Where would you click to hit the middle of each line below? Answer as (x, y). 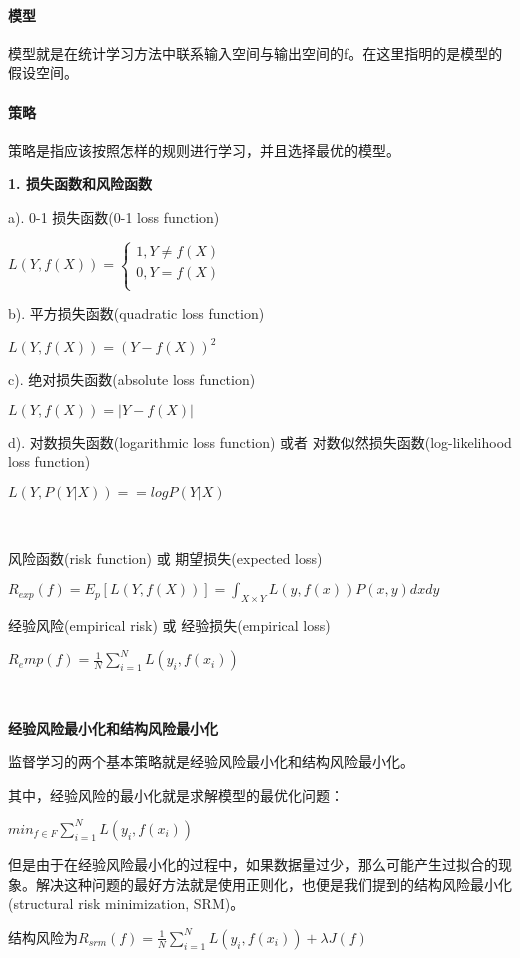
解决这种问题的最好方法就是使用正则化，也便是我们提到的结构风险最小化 (273, 883)
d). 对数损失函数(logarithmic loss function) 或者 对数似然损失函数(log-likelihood (260, 441)
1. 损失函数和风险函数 (80, 183)
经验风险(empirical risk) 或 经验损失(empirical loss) (169, 625)
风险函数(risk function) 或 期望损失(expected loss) (165, 557)
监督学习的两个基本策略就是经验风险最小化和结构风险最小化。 (211, 761)
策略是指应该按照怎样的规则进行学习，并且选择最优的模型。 (204, 149)
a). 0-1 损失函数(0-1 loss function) (114, 216)
